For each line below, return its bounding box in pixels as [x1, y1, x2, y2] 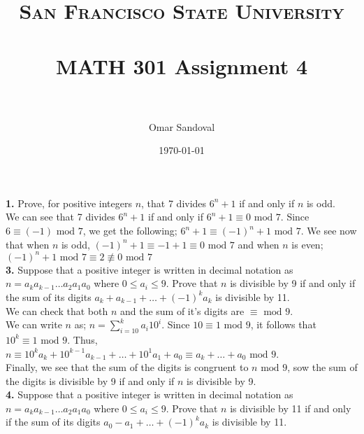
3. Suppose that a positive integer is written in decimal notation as [6, 262, 293, 276]
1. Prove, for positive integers [6, 195, 132, 210]
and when [238, 237, 279, 251]
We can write [6, 317, 62, 332]
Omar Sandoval [148, 119, 215, 134]
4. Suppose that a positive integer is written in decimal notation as [6, 387, 293, 402]
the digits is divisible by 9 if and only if [6, 373, 175, 388]
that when [6, 237, 50, 251]
